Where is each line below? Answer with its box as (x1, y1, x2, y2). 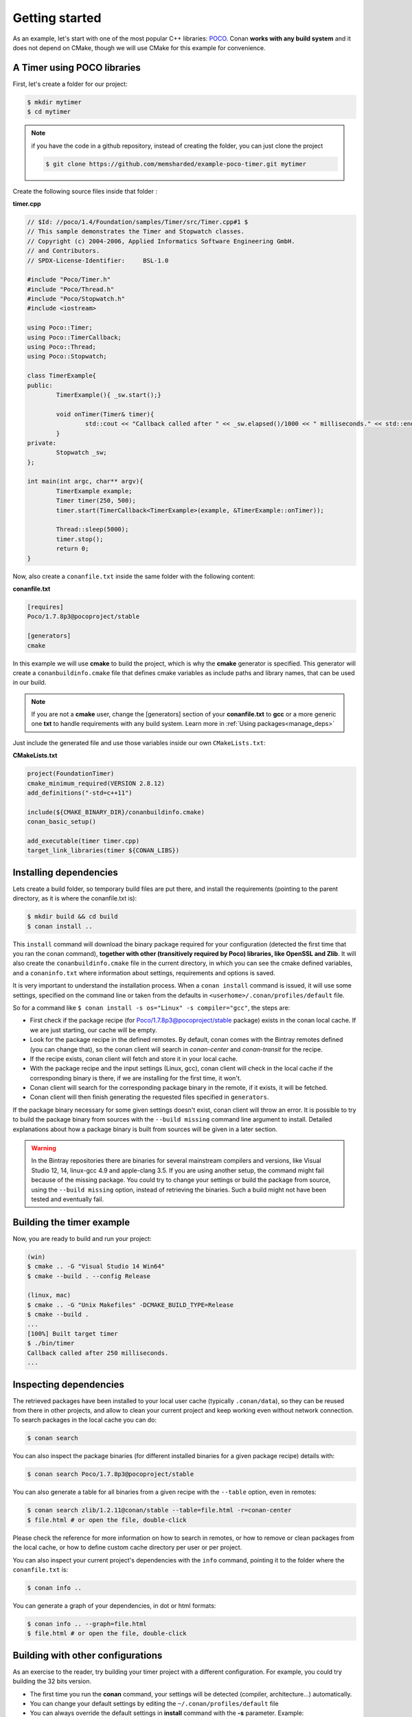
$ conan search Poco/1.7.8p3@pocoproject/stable (27, 1470, 194, 1478)
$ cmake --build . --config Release (27, 1272, 151, 1280)
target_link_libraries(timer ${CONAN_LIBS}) (27, 847, 180, 854)
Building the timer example (12, 1216, 130, 1228)
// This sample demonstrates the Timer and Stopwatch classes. (27, 227, 245, 236)
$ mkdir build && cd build (27, 913, 118, 920)
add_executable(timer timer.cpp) (27, 837, 140, 845)
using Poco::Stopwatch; (27, 352, 108, 361)
